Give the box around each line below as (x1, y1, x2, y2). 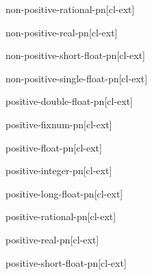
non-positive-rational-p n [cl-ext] (5, 2, 135, 16)
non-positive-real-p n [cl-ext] (5, 25, 118, 39)
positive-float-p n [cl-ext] (5, 140, 102, 154)
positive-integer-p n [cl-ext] (5, 163, 112, 178)
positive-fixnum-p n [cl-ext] (5, 117, 112, 131)
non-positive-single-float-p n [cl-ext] (5, 71, 148, 85)
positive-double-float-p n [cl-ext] (5, 94, 134, 108)
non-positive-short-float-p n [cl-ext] (5, 48, 146, 62)
